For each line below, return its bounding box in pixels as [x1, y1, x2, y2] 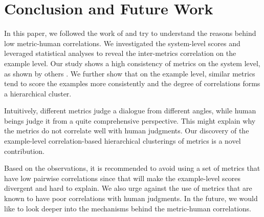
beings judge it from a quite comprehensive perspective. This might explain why [4, 115, 256, 126]
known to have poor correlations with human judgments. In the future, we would [4, 193, 258, 204]
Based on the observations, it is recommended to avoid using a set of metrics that [4, 163, 260, 173]
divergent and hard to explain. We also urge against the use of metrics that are [4, 183, 252, 193]
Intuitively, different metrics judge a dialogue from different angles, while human [4, 105, 256, 116]
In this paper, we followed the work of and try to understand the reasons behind [4, 28, 256, 38]
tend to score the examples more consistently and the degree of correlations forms [4, 78, 260, 89]
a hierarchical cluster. [4, 88, 72, 98]
